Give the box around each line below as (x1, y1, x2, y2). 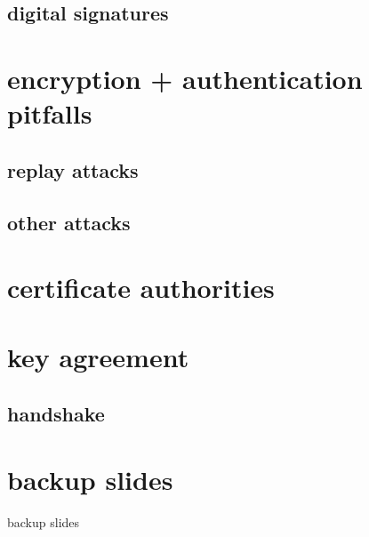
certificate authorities (7, 269, 275, 306)
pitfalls (7, 95, 92, 132)
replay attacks (7, 156, 139, 183)
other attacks (7, 208, 131, 236)
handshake (7, 400, 105, 428)
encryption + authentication (7, 60, 363, 96)
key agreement (7, 339, 189, 375)
